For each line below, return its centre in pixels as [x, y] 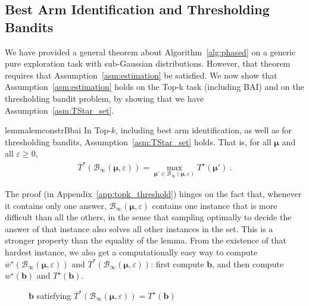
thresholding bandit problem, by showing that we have [104, 98]
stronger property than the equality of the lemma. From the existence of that [146, 240]
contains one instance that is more [215, 205]
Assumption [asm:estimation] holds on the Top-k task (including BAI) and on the [154, 87]
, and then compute [248, 263]
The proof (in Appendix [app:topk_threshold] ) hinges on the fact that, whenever [153, 193]
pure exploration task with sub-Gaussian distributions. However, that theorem [148, 63]
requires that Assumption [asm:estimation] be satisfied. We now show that [141, 75]
